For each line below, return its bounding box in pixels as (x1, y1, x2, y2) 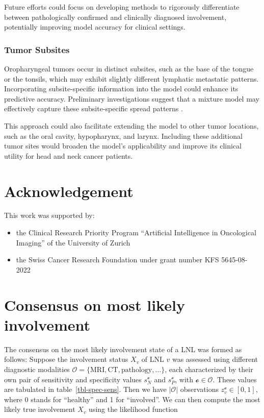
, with (175, 374, 194, 384)
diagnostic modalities (4, 363, 70, 374)
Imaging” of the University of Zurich (16, 237, 130, 248)
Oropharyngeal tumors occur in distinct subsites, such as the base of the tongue (4, 63, 254, 73)
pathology (121, 366, 152, 374)
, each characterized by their (165, 363, 253, 374)
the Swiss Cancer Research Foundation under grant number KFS (16, 254, 219, 265)
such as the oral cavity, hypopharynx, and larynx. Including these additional (4, 130, 243, 141)
